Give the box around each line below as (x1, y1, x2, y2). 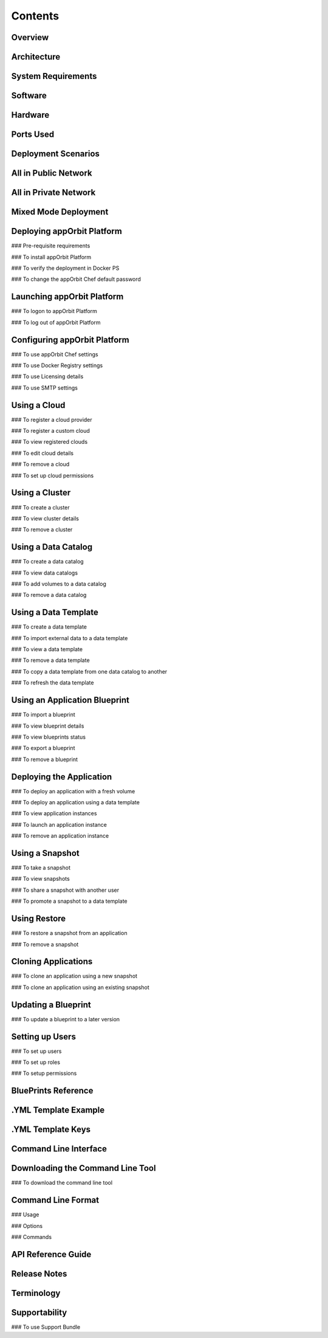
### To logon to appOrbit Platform (11, 308, 97, 315)
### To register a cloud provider (11, 416, 92, 423)
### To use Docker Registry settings (11, 362, 103, 369)
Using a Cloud (11, 400, 66, 410)
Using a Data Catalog (11, 542, 93, 553)
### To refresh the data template (11, 679, 94, 686)
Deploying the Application (11, 771, 112, 782)
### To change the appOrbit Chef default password (11, 275, 141, 283)
